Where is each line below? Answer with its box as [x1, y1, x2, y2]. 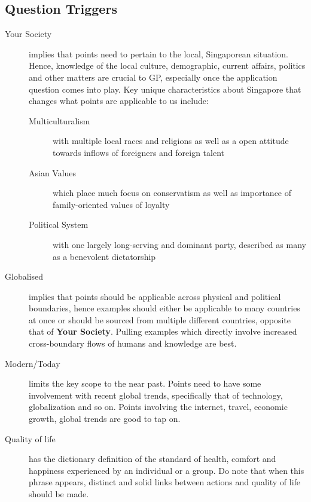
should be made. [29, 488, 89, 500]
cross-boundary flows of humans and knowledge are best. [29, 337, 237, 350]
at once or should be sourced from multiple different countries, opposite [29, 313, 291, 326]
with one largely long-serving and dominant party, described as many [53, 238, 306, 250]
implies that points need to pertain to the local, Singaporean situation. [29, 47, 288, 60]
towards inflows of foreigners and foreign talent [53, 146, 225, 158]
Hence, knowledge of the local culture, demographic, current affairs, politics [29, 59, 306, 72]
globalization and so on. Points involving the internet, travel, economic [29, 400, 288, 413]
